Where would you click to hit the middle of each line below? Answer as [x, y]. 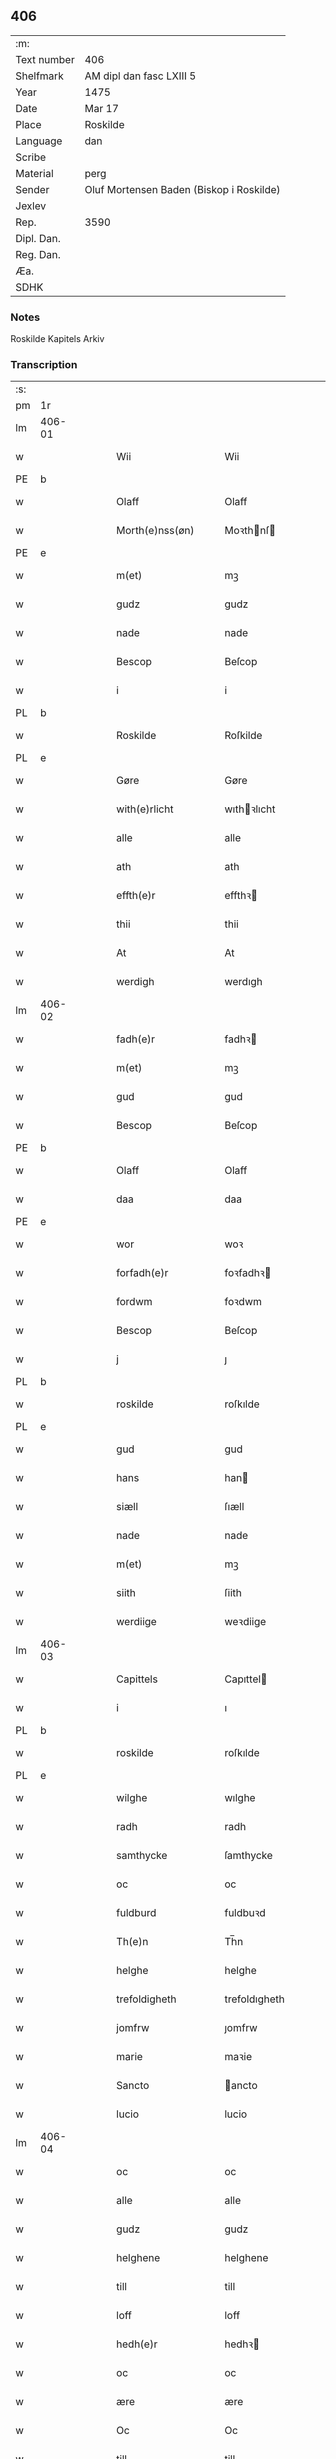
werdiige [136, 1622]
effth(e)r [136, 896]
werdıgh [243, 982]
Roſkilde [243, 736]
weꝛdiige [245, 1622]
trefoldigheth [146, 1999]
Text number [45, 59]
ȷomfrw [241, 2028]
